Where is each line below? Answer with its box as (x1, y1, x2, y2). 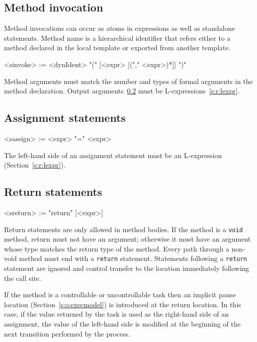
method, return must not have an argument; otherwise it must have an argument (4, 234, 251, 244)
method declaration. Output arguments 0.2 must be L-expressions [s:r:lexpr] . (4, 85, 240, 96)
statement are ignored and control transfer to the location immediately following (4, 263, 250, 273)
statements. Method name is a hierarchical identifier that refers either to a (4, 32, 231, 43)
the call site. (4, 272, 41, 283)
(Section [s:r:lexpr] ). (4, 160, 66, 170)
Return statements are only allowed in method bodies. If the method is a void (4, 224, 243, 234)
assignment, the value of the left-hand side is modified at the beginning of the (4, 319, 241, 329)
